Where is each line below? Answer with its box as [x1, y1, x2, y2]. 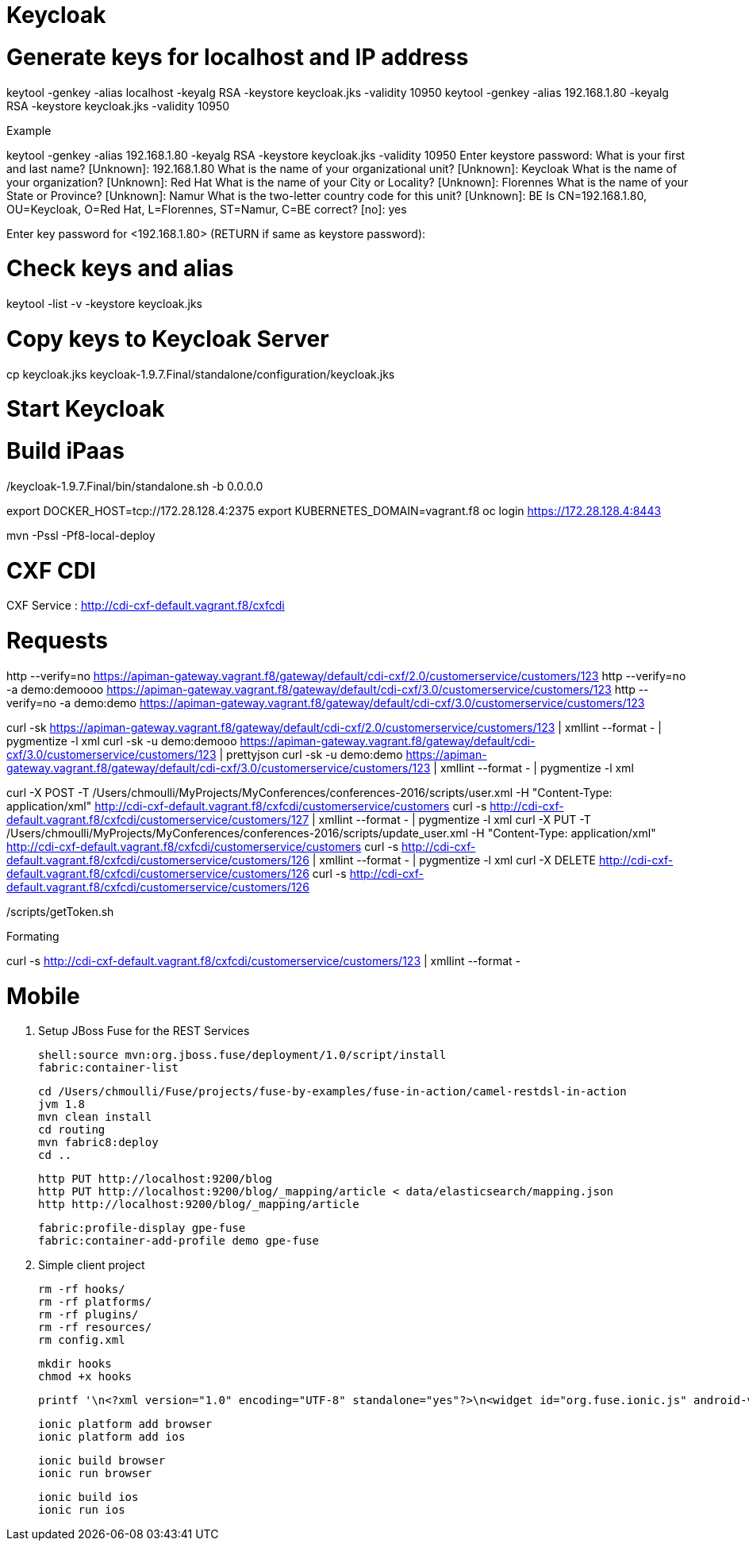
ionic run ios [38, 1503, 125, 1517]
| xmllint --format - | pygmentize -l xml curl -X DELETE [312, 852, 596, 867]
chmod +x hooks [38, 1370, 133, 1383]
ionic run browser [38, 1467, 152, 1480]
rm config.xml [38, 1333, 125, 1347]
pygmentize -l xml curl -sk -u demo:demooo [6, 733, 237, 748]
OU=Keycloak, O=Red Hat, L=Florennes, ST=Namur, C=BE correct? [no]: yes [6, 202, 407, 216]
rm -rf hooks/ [38, 1283, 125, 1296]
